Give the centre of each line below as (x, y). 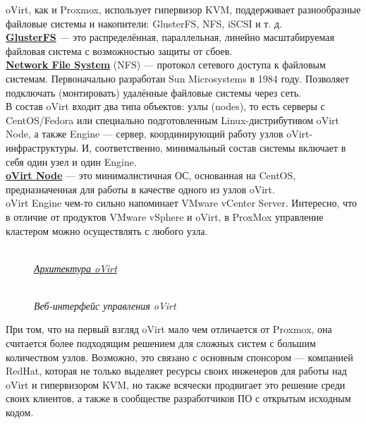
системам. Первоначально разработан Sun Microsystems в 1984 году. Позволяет (177, 78)
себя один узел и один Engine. (71, 161)
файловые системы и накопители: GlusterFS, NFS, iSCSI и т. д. (144, 23)
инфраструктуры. (42, 147)
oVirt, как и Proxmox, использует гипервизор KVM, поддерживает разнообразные (183, 9)
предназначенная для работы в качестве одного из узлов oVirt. (140, 189)
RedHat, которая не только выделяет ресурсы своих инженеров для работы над (176, 371)
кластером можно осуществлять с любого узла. (107, 230)
